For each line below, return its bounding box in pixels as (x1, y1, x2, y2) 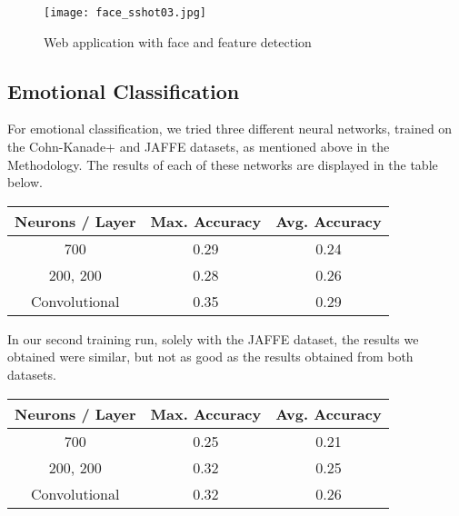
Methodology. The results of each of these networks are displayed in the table (7, 154, 438, 174)
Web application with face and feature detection (44, 32, 312, 51)
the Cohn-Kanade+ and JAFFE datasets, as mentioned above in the (7, 137, 390, 156)
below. (7, 173, 43, 192)
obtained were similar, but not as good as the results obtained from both (7, 347, 414, 366)
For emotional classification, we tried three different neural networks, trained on (7, 119, 453, 138)
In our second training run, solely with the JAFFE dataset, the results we (7, 329, 419, 348)
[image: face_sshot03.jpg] (44, 6, 206, 19)
